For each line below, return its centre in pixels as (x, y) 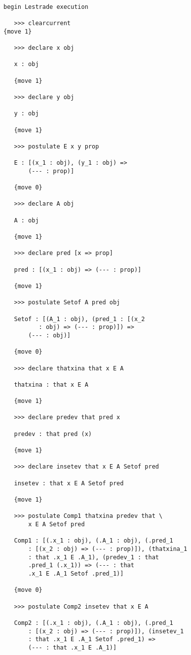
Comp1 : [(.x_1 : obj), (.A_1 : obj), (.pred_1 (94, 541)
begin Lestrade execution (46, 7)
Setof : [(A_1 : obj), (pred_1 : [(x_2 (79, 319)
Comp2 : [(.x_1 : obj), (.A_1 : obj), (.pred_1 (94, 623)
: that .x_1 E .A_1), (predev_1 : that (94, 557)
